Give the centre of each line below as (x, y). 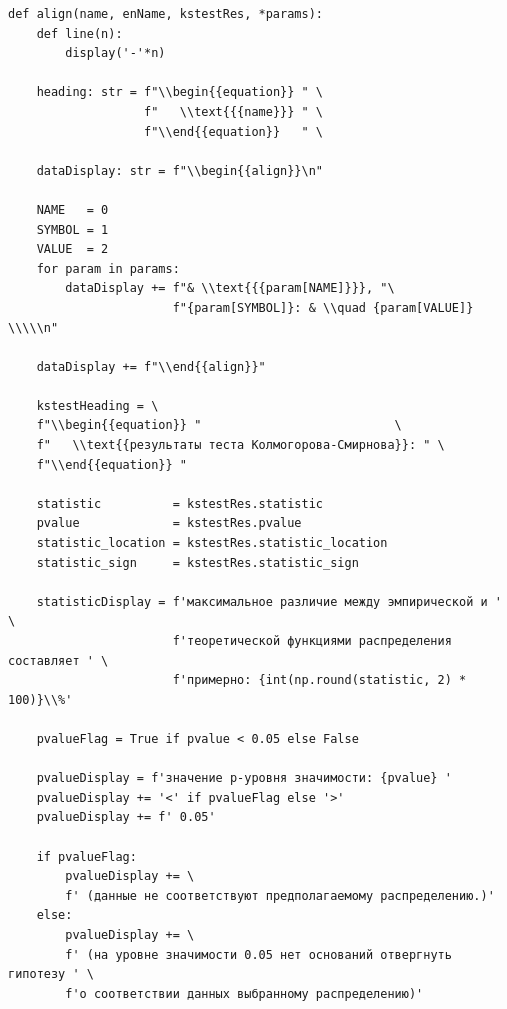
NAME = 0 (72, 209)
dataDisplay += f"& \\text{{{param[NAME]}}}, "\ (230, 288)
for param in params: (108, 268)
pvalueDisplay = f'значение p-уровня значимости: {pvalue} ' (244, 778)
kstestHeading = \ (97, 405)
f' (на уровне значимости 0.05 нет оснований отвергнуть (258, 954)
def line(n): (79, 33)
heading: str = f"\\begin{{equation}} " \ (179, 92)
